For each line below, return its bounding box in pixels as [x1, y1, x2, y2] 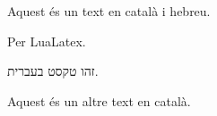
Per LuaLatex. [7, 31, 86, 50]
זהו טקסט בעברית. [7, 62, 99, 80]
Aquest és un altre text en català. [7, 91, 191, 110]
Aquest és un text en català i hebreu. [7, 2, 211, 20]
